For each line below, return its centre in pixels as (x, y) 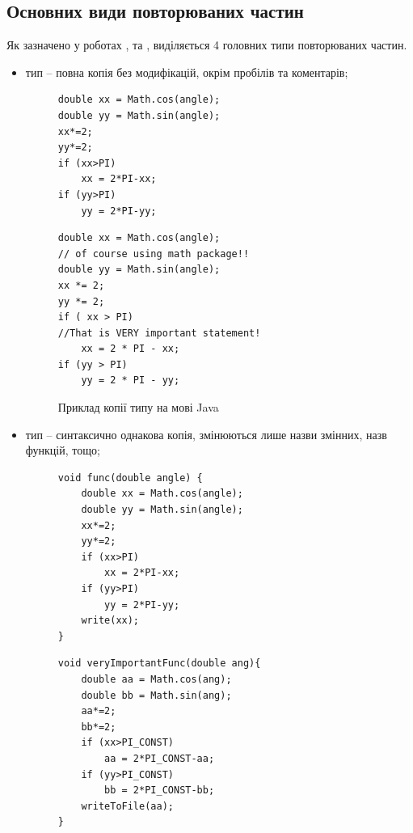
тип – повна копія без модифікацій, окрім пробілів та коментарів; (187, 72)
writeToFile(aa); (127, 806)
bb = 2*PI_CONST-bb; (160, 791)
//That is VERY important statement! (159, 333)
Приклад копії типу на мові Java (138, 407)
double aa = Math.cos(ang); (156, 679)
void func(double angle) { (130, 478)
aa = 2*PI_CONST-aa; (160, 758)
